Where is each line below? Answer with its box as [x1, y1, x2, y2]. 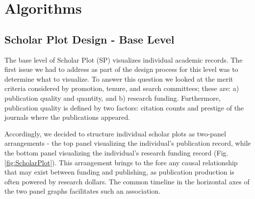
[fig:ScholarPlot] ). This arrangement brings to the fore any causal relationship [4, 157, 238, 167]
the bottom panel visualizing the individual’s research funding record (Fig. [4, 147, 229, 157]
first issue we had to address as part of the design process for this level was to [4, 64, 238, 74]
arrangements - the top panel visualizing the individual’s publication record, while [4, 138, 251, 148]
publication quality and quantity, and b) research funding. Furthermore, [4, 92, 221, 103]
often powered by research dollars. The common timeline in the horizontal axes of [4, 176, 250, 186]
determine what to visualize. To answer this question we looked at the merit [4, 73, 233, 84]
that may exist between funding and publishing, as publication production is [4, 167, 234, 177]
